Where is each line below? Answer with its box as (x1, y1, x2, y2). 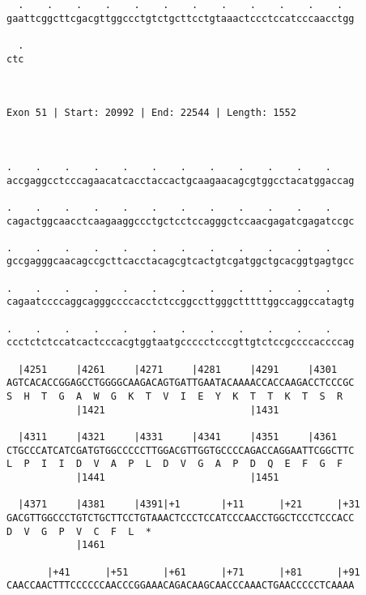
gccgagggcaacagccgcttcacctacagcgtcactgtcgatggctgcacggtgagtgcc (6, 255, 355, 268)
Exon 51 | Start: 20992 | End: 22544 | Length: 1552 (6, 107, 296, 119)
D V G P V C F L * (6, 525, 151, 537)
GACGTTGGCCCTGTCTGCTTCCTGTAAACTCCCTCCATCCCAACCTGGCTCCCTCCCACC (6, 512, 355, 524)
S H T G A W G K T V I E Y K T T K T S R (6, 391, 343, 403)
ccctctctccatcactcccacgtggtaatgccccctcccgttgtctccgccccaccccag (6, 336, 355, 349)
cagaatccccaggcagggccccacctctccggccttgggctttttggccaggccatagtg (6, 296, 355, 308)
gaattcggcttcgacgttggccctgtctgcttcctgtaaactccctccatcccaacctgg (6, 12, 355, 24)
